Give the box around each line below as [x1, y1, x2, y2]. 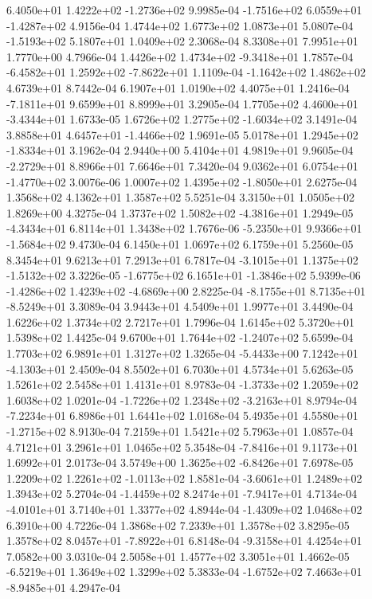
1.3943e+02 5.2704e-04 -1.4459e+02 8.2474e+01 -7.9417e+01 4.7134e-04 [6, 485, 358, 502]
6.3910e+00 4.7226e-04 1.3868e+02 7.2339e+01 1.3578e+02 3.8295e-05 [6, 516, 350, 533]
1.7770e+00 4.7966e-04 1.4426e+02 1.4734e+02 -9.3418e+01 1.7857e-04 [6, 48, 354, 65]
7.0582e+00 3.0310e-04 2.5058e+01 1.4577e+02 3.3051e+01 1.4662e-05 [6, 547, 350, 564]
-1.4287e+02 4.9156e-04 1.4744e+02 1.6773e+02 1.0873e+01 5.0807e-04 [6, 17, 354, 33]
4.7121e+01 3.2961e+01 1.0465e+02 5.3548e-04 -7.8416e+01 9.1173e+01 [6, 438, 358, 455]
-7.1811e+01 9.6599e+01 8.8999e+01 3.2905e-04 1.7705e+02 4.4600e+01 [6, 95, 358, 112]
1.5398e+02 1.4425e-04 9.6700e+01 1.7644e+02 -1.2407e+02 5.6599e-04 [6, 329, 354, 346]
